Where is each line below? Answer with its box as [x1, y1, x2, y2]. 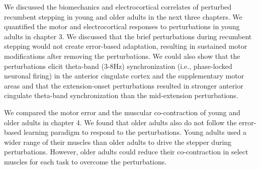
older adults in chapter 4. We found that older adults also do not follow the [4, 117, 237, 127]
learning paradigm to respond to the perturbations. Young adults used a [23, 127, 247, 137]
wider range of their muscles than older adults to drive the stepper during [4, 136, 232, 147]
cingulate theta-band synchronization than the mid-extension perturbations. [4, 90, 238, 101]
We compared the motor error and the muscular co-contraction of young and [4, 107, 240, 117]
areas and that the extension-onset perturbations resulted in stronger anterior [4, 80, 243, 91]
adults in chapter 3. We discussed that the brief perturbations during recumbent [4, 31, 252, 41]
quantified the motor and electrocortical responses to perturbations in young [4, 21, 240, 32]
